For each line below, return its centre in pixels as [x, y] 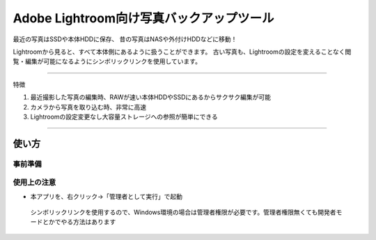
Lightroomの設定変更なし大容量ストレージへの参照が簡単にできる [124, 117]
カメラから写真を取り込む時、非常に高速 [88, 107]
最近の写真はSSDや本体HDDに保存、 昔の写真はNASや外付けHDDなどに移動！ [125, 39]
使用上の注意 [34, 183]
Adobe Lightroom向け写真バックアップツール [143, 18]
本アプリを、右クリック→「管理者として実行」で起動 [106, 196]
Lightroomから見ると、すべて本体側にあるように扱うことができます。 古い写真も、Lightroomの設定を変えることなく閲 [182, 52]
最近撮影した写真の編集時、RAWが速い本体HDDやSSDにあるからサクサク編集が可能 [151, 97]
